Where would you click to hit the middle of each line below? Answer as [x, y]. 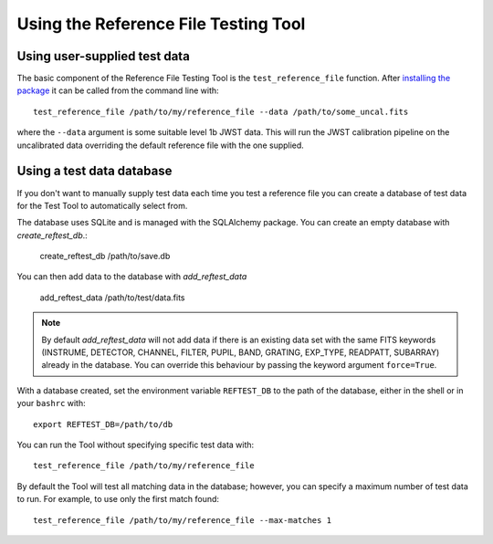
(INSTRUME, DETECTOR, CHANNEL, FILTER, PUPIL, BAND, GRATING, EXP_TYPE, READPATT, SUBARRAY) [241, 352]
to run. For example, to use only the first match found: [118, 499]
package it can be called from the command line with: [118, 90]
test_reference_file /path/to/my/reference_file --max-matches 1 [183, 520]
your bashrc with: [51, 403]
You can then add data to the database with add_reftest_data [132, 277]
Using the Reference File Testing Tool [161, 24]
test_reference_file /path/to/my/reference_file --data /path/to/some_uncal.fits [221, 111]
